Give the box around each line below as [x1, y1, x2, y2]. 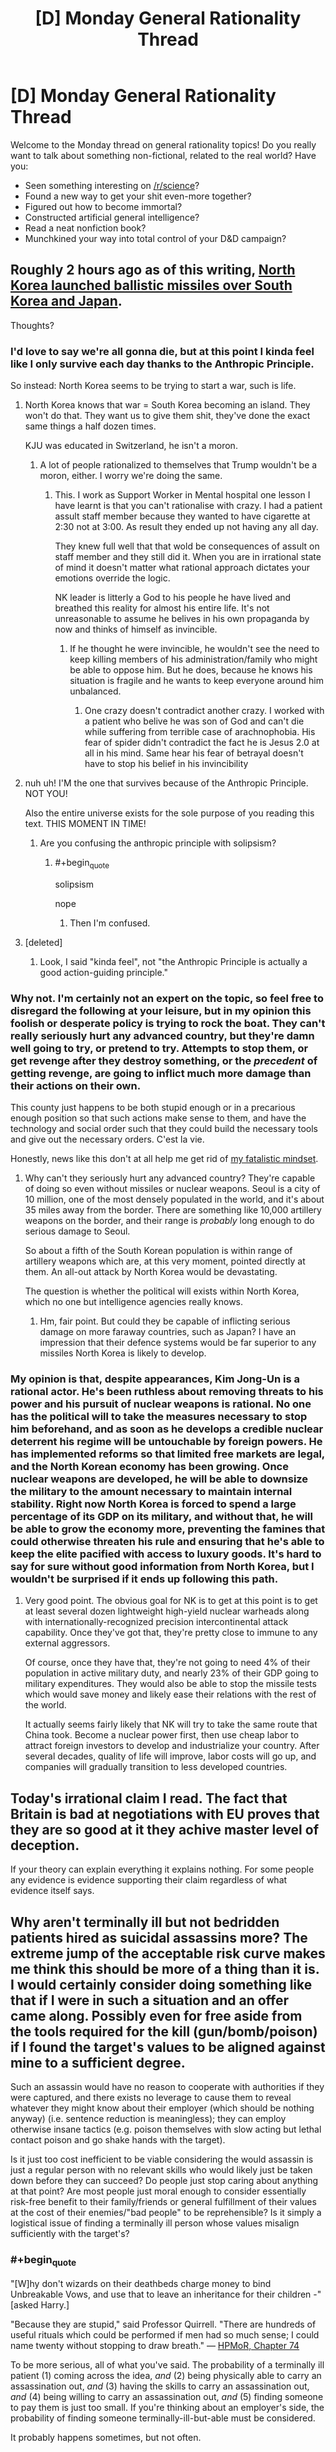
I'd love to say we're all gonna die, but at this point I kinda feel [10, 344, 315, 358]
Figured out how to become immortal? [24, 200, 183, 212]
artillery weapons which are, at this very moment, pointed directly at [24, 1255, 306, 1267]
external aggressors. [24, 1637, 111, 1649]
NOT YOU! [24, 788, 68, 800]
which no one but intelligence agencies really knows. [24, 1296, 244, 1308]
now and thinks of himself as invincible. [54, 623, 218, 636]
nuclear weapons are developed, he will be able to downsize [10, 1472, 309, 1486]
